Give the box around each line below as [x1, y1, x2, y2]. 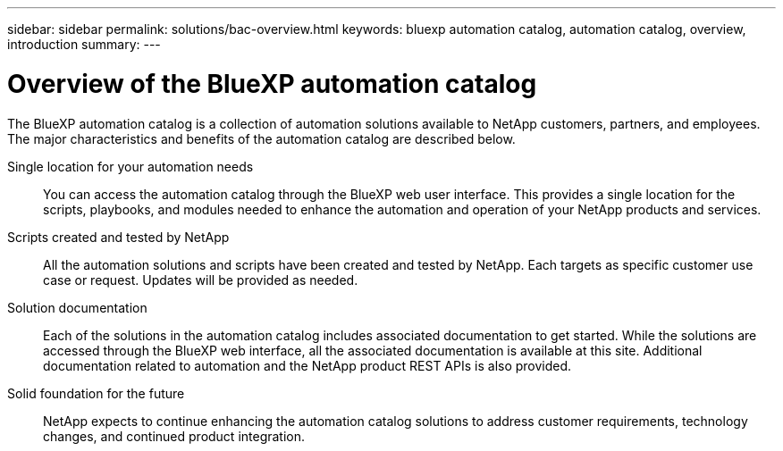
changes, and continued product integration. [43, 428, 306, 444]
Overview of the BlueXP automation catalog [7, 68, 537, 99]
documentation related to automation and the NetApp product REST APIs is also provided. [43, 357, 572, 373]
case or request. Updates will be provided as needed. [43, 271, 358, 288]
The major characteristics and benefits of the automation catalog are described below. [7, 130, 516, 146]
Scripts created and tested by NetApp [7, 229, 230, 245]
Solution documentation [7, 299, 147, 315]
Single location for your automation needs [7, 158, 254, 174]
